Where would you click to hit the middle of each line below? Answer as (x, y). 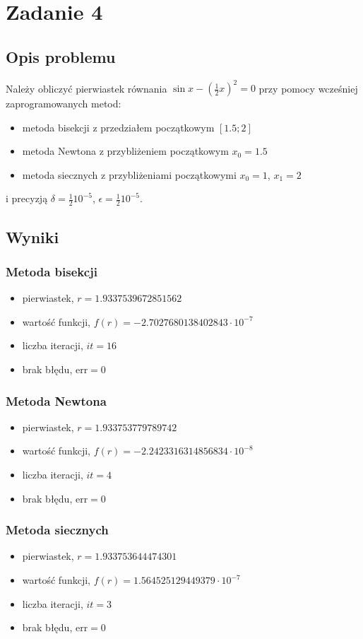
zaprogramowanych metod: (64, 104)
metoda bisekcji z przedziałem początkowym (118, 127)
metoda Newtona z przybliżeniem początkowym (125, 151)
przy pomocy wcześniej (308, 88)
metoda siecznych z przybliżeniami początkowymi (129, 174)
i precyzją (27, 198)
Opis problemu (61, 56)
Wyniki (32, 236)
